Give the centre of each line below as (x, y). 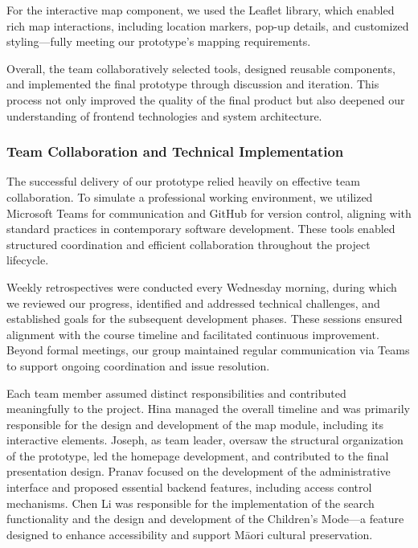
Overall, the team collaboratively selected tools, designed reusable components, (201, 68)
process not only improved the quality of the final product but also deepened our (206, 99)
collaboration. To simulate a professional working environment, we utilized (190, 196)
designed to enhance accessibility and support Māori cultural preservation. (190, 534)
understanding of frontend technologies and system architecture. (164, 115)
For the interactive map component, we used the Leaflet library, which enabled (201, 10)
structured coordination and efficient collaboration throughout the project (189, 244)
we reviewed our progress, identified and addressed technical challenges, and (193, 303)
